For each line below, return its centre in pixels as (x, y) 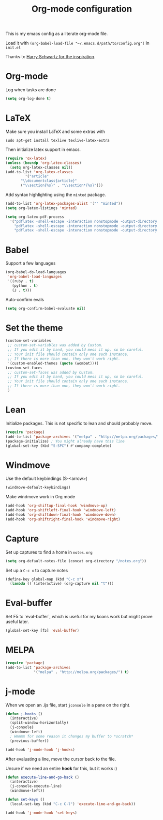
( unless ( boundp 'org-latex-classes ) (44, 163)
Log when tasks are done (31, 90)
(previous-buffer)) (30, 741)
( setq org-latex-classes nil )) (41, 167)
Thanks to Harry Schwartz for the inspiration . (51, 57)
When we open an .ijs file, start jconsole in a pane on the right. (68, 705)
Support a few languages (31, 263)
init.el (13, 48)
